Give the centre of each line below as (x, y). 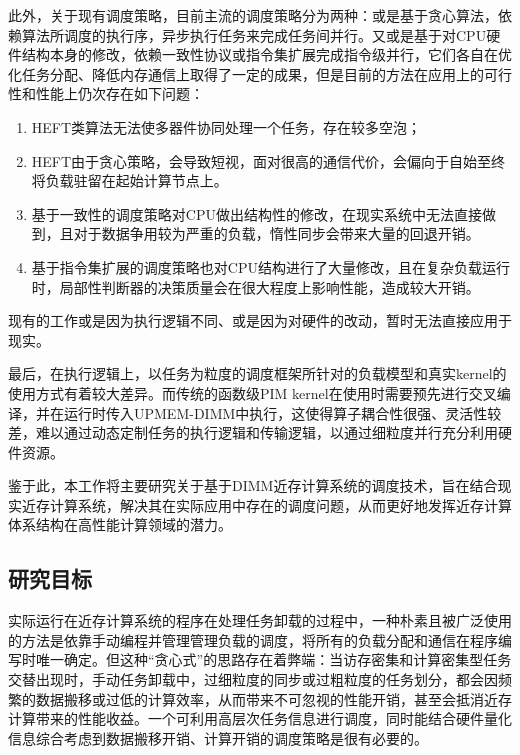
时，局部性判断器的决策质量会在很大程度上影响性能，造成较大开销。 (255, 286)
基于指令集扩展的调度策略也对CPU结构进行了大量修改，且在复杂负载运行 (270, 266)
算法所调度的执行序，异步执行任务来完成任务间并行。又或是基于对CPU (254, 34)
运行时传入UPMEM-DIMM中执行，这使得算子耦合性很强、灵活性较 (282, 412)
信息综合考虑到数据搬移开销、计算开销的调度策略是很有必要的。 (218, 737)
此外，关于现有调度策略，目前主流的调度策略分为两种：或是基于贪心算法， (253, 15)
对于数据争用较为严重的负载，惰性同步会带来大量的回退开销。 (276, 233)
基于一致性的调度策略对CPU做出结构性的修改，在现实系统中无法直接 (256, 213)
